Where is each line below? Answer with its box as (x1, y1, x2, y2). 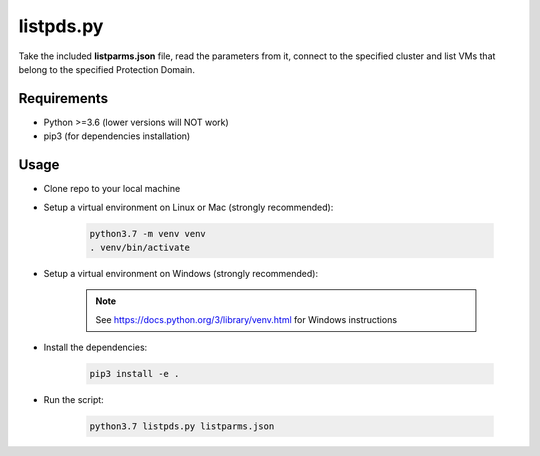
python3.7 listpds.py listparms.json (89, 421, 275, 432)
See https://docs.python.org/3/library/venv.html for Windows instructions (95, 313, 398, 325)
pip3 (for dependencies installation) (43, 130, 191, 142)
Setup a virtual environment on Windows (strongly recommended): (43, 267, 319, 279)
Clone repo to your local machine (43, 183, 181, 195)
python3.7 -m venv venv (89, 228, 207, 239)
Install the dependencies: (43, 341, 148, 354)
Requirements (18, 90, 109, 107)
